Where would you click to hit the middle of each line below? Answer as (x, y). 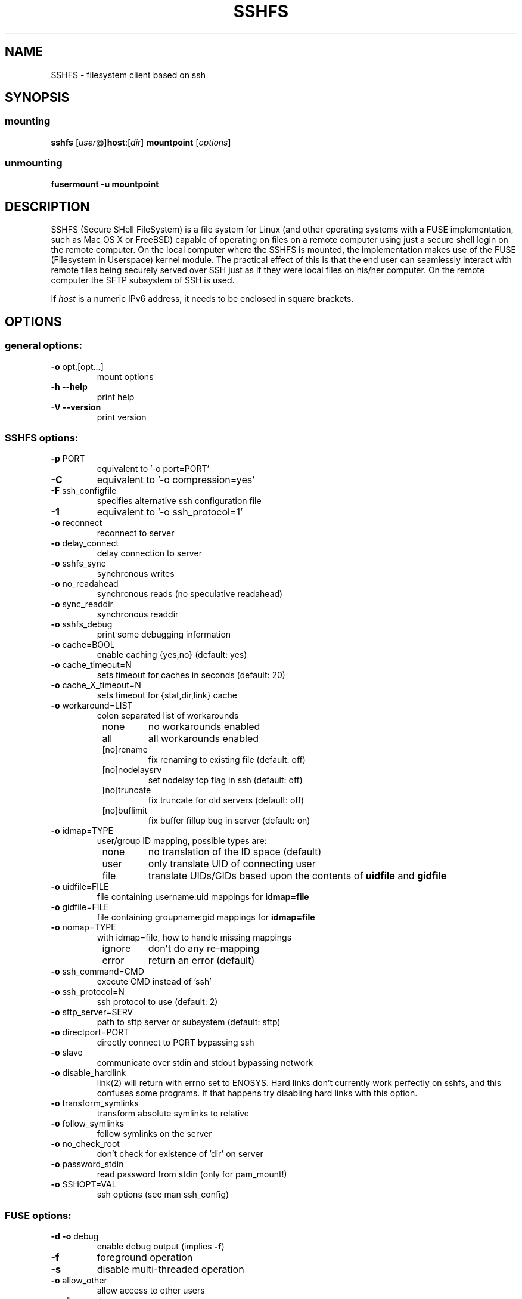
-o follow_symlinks (88, 1124)
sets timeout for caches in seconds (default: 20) (191, 675)
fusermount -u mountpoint (105, 184)
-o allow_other (79, 1281)
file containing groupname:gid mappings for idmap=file (206, 917)
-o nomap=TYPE (83, 927)
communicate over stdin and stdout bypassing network (205, 1063)
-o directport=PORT (90, 1032)
